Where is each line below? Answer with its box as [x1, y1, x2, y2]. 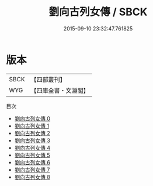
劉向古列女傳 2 [14, 129, 51, 136]
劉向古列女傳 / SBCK [48, 5, 148, 19]
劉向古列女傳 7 [14, 166, 50, 173]
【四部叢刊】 [30, 75, 66, 84]
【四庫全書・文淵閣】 [30, 86, 89, 94]
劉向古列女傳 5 [14, 151, 51, 159]
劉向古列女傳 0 [14, 115, 51, 122]
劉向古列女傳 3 [14, 137, 51, 144]
